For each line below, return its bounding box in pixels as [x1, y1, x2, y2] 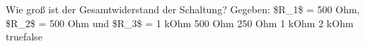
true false [6, 29, 42, 44]
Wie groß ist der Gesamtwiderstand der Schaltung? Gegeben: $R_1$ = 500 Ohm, [6, 2, 360, 16]
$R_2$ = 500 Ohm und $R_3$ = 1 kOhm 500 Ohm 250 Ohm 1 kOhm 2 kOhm [6, 15, 354, 30]
